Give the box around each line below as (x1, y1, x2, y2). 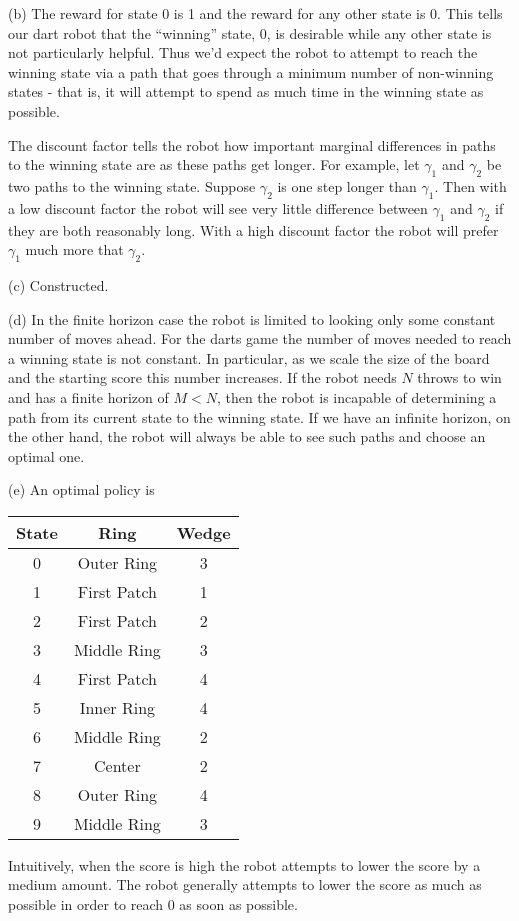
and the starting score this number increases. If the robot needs (8, 367, 397, 388)
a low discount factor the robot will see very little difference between (8, 197, 428, 218)
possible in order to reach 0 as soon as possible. (8, 894, 298, 915)
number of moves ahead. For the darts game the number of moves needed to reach (8, 328, 512, 349)
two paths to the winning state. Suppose (8, 175, 256, 196)
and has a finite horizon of (8, 386, 169, 407)
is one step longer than (277, 175, 417, 196)
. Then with (434, 175, 507, 196)
